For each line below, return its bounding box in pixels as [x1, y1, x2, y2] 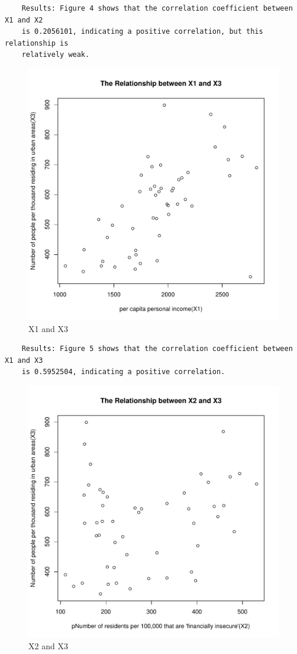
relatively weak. [21, 50, 90, 59]
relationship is [5, 39, 69, 47]
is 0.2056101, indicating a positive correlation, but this [21, 27, 263, 36]
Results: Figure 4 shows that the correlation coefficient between [21, 4, 293, 12]
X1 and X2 [5, 15, 43, 24]
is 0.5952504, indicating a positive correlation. [21, 368, 225, 377]
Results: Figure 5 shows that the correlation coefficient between [21, 344, 293, 353]
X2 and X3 [28, 639, 68, 652]
